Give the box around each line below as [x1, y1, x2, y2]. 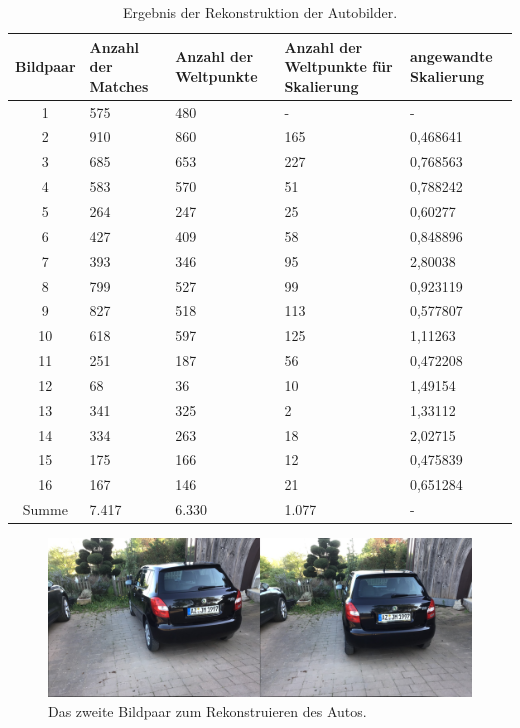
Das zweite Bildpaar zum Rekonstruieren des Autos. [48, 700, 367, 721]
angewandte [409, 46, 493, 67]
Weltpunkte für [284, 56, 393, 77]
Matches [89, 75, 149, 96]
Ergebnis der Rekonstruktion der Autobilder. [122, 2, 398, 22]
